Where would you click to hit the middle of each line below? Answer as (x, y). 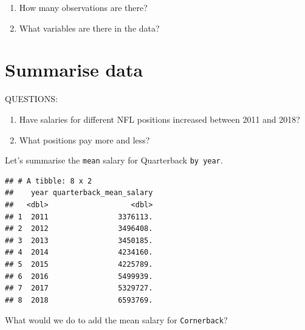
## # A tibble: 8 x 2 (49, 181)
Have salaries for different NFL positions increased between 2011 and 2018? (159, 119)
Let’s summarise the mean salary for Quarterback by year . (114, 160)
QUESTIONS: (31, 99)
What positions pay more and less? (84, 139)
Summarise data (74, 70)
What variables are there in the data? (89, 28)
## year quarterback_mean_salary (79, 193)
